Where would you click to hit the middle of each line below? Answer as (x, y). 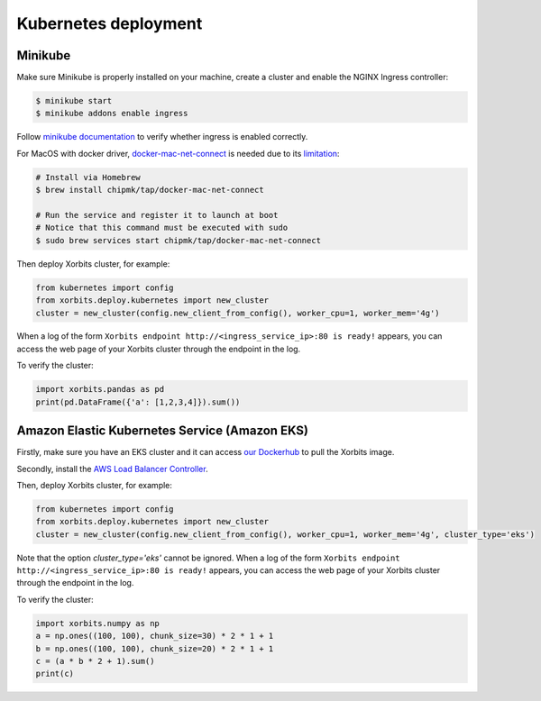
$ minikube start (74, 101)
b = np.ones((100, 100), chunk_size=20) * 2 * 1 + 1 (155, 648)
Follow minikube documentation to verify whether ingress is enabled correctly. (162, 137)
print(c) (55, 674)
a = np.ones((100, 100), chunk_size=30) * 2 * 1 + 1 (155, 636)
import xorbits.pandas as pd (100, 389)
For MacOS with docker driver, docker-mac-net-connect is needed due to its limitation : (178, 153)
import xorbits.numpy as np (97, 623)
